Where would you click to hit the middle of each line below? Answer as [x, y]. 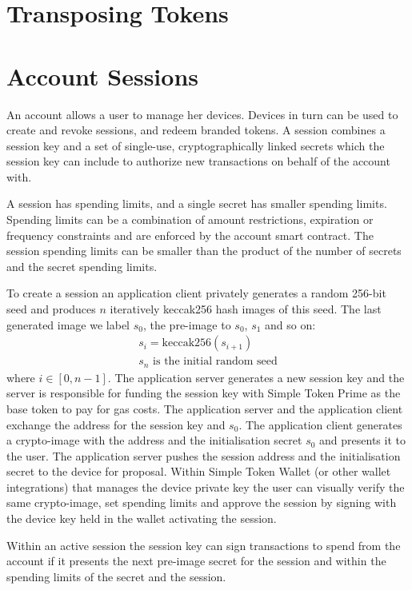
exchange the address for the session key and [116, 424]
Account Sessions [102, 76]
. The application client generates [320, 424]
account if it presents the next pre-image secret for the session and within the [196, 561]
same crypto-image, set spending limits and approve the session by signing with [202, 502]
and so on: [290, 324]
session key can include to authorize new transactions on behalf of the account [198, 161]
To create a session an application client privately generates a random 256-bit [196, 293]
